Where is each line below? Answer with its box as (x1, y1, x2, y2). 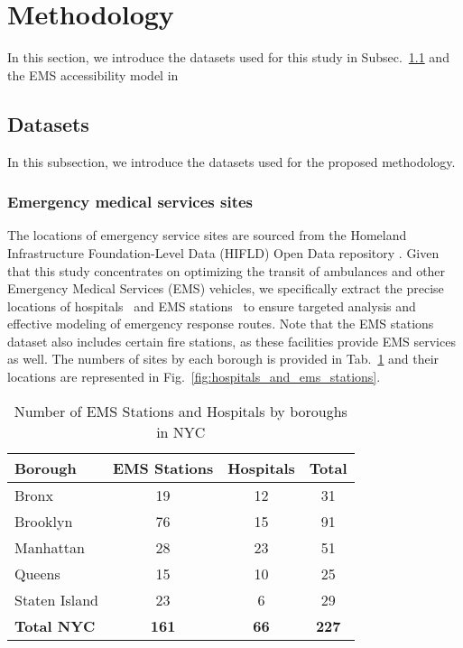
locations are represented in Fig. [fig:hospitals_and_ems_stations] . (7, 367, 381, 386)
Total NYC (14, 615, 96, 636)
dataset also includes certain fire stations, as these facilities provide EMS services (7, 331, 456, 350)
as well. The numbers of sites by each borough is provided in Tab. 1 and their (7, 349, 440, 368)
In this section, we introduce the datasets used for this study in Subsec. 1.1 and (7, 48, 449, 67)
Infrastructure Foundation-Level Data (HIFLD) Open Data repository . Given (7, 243, 440, 262)
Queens (14, 562, 60, 584)
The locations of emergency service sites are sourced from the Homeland (7, 226, 407, 245)
